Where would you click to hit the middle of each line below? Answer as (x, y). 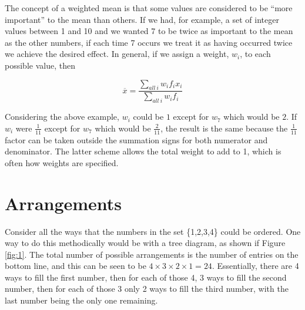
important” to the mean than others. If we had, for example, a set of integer (142, 19)
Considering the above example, (62, 117)
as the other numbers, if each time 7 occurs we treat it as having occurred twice (149, 42)
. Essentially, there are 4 (255, 266)
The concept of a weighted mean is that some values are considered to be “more (149, 8)
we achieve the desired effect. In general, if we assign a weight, (117, 54)
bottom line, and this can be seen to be (76, 266)
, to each (255, 54)
